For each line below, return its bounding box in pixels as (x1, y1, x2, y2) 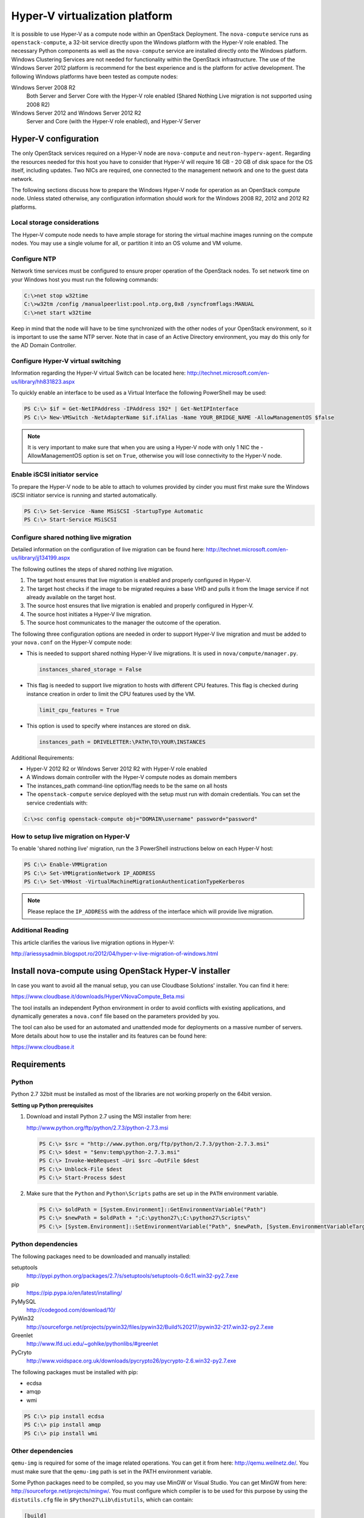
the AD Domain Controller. (11, 342, 77, 349)
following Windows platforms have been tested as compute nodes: (11, 73, 178, 80)
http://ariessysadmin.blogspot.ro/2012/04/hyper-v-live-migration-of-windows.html (11, 950, 218, 957)
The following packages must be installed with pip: (11, 1368, 138, 1375)
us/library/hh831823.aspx (11, 378, 75, 385)
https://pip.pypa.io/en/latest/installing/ (26, 1289, 123, 1296)
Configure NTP (11, 255, 56, 263)
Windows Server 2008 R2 (11, 84, 76, 91)
